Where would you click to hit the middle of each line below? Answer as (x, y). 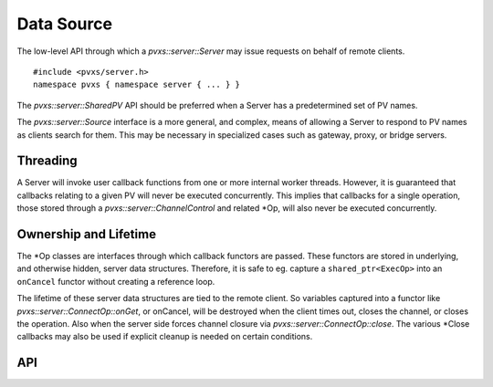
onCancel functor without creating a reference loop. (116, 281)
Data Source (65, 24)
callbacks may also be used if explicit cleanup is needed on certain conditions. (165, 337)
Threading (47, 161)
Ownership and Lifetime (87, 234)
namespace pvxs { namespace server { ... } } (137, 85)
